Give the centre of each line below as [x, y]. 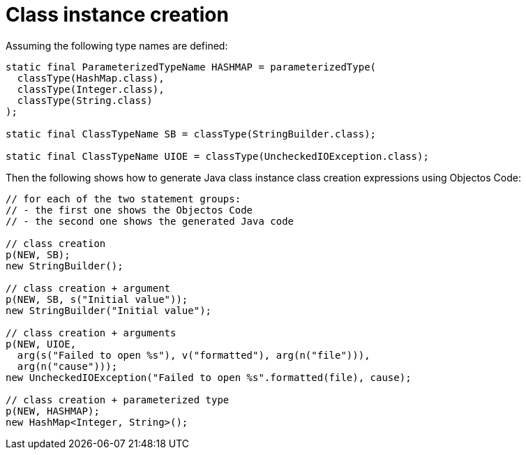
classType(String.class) [85, 100]
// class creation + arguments [91, 333]
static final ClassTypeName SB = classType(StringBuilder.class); [191, 134]
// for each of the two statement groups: [123, 199]
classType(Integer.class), [91, 89]
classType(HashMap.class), [91, 78]
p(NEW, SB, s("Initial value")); [97, 299]
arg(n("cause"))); [67, 366]
